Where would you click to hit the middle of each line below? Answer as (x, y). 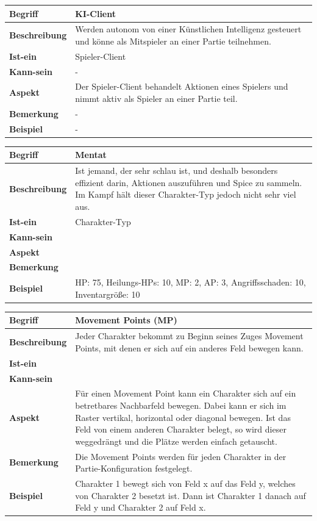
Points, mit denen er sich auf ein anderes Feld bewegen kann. (189, 347)
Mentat (91, 155)
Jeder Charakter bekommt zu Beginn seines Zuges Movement (189, 336)
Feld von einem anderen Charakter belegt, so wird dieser (181, 429)
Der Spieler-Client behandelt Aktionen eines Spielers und (182, 86)
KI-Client (95, 13)
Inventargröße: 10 (108, 294)
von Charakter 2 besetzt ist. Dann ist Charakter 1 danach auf (191, 495)
